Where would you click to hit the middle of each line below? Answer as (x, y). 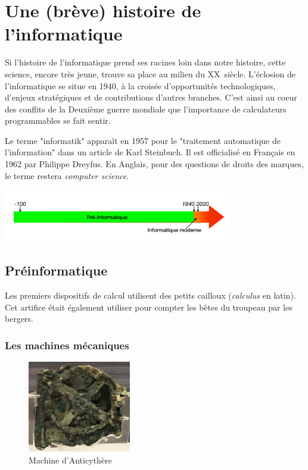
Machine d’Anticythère (70, 460)
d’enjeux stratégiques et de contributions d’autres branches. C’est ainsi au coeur (151, 97)
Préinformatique (56, 270)
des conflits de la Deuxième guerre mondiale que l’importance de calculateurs (146, 109)
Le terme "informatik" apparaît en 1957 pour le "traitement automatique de (143, 140)
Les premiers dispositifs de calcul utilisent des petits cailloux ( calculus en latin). (150, 295)
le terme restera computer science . (67, 175)
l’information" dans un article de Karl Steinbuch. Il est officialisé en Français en (150, 152)
